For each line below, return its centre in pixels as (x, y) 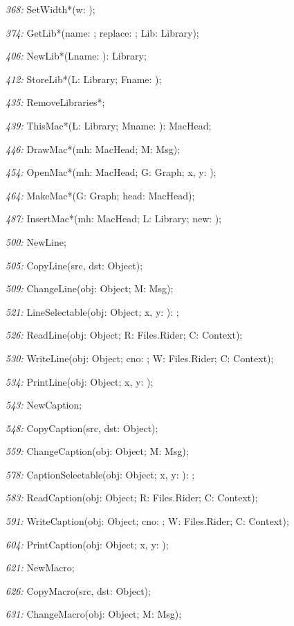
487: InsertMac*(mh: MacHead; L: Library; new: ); (114, 218)
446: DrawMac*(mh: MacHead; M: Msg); (93, 149)
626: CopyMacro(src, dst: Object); (78, 590)
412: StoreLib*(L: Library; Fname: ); (84, 79)
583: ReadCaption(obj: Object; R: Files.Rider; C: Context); (132, 498)
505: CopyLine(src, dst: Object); (74, 265)
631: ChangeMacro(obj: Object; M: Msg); (94, 614)
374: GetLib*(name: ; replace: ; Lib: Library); (102, 32)
